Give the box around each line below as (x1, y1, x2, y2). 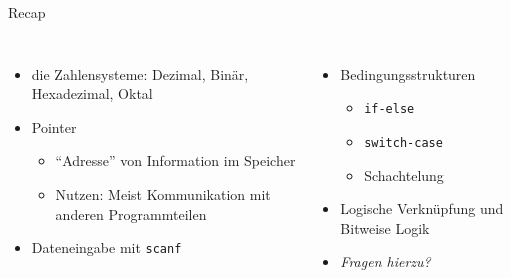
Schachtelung (364, 164, 444, 185)
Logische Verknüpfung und (340, 198, 504, 219)
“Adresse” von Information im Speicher (55, 150, 296, 171)
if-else (364, 102, 415, 117)
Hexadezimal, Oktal (31, 83, 153, 104)
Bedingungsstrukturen (340, 63, 476, 84)
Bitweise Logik (340, 217, 430, 238)
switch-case (364, 135, 443, 150)
